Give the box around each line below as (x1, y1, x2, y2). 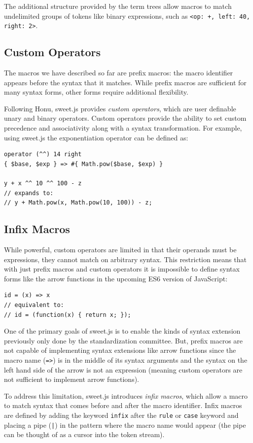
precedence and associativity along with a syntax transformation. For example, (4, 123, 242, 133)
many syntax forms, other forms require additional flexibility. (4, 87, 188, 97)
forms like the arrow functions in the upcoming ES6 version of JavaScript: (4, 273, 228, 283)
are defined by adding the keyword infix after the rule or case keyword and (4, 410, 239, 420)
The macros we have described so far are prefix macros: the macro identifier (4, 68, 233, 78)
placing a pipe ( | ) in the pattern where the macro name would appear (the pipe (4, 419, 246, 430)
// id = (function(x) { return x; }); (4, 311, 131, 318)
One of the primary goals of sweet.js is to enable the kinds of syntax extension (4, 326, 241, 336)
